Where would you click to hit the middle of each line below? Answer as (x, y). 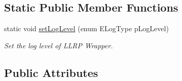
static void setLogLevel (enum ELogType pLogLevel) (86, 28)
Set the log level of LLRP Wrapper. (59, 45)
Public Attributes (51, 72)
